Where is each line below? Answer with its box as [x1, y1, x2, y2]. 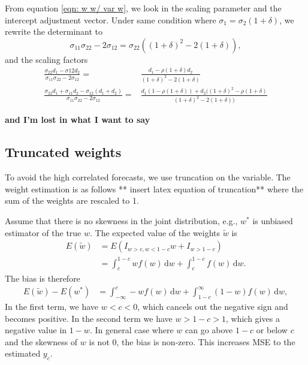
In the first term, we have [5, 300, 99, 312]
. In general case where [89, 324, 174, 336]
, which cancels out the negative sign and [137, 300, 288, 312]
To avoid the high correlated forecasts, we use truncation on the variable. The [5, 171, 291, 183]
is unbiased [252, 214, 293, 227]
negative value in [5, 324, 67, 336]
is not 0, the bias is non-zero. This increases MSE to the [89, 335, 295, 348]
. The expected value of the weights [90, 226, 221, 239]
